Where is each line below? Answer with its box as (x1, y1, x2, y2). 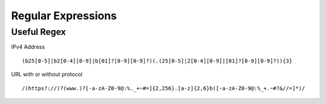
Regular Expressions (11, 9, 117, 22)
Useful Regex (11, 26, 66, 37)
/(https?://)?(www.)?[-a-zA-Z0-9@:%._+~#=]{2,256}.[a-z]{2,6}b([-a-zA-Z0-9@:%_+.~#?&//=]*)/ (22, 85, 305, 91)
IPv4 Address (11, 43, 45, 50)
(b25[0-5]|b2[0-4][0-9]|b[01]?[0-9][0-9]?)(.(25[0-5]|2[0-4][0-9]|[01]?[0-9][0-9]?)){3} (22, 57, 293, 64)
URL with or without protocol (11, 71, 83, 78)
